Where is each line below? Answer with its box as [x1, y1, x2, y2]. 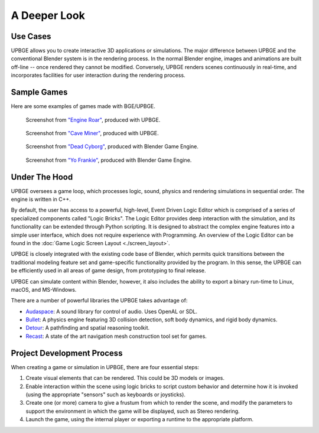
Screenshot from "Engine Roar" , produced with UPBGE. [25, 116, 161, 123]
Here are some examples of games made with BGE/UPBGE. [11, 103, 156, 110]
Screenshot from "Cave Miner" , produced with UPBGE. [25, 129, 159, 136]
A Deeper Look [11, 9, 85, 22]
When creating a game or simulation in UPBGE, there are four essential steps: [11, 363, 200, 370]
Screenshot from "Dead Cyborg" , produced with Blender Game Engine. [25, 143, 199, 150]
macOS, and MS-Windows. [11, 286, 77, 293]
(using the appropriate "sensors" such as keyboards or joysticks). [25, 390, 186, 398]
